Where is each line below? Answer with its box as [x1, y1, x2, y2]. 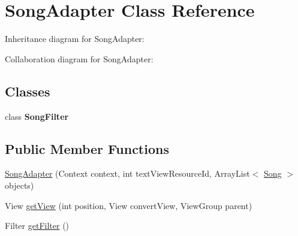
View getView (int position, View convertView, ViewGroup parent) [5, 199, 252, 211]
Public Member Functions [5, 139, 169, 158]
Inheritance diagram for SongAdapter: [5, 32, 145, 45]
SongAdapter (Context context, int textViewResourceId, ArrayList [5, 167, 250, 180]
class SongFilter [5, 110, 69, 122]
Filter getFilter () [5, 219, 70, 232]
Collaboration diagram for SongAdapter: [5, 52, 153, 65]
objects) [5, 178, 34, 191]
